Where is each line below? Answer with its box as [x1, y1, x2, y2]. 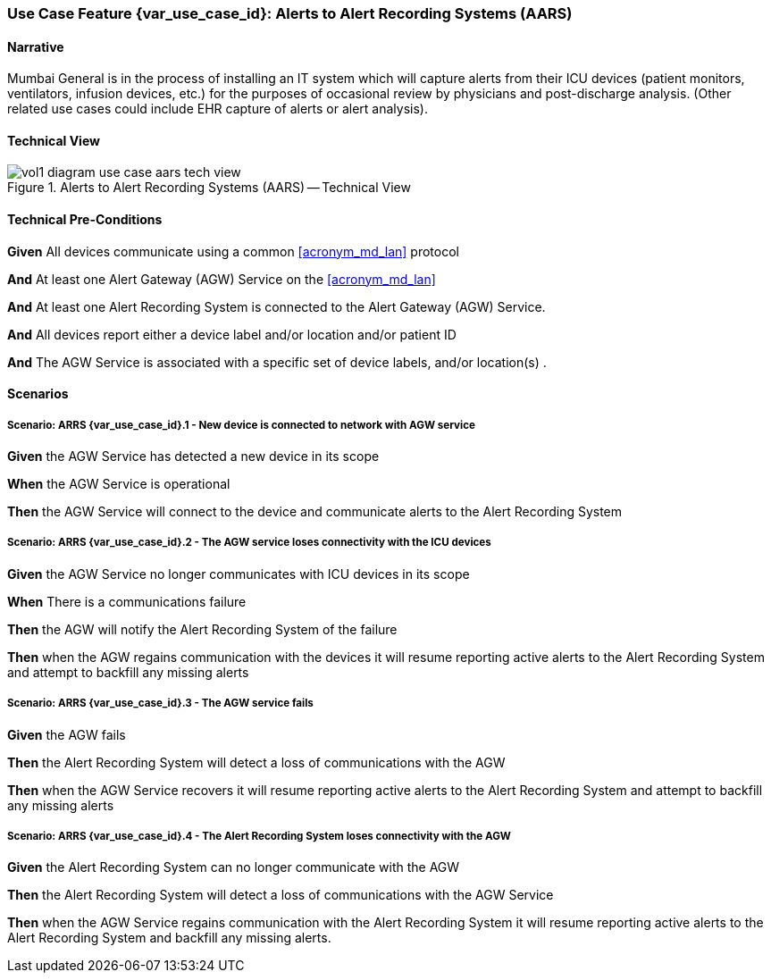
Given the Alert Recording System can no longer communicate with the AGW [7, 859, 460, 875]
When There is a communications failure [7, 593, 247, 609]
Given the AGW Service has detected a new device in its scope [7, 448, 380, 465]
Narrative [7, 38, 64, 54]
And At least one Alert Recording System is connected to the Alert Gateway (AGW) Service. [7, 298, 546, 314]
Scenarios [7, 386, 69, 402]
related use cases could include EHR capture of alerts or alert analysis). [7, 101, 428, 117]
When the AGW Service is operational [7, 476, 230, 492]
